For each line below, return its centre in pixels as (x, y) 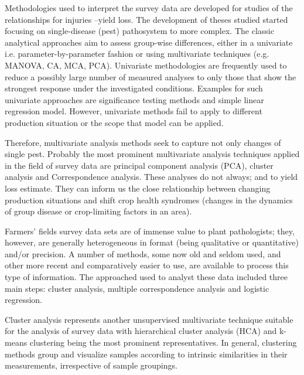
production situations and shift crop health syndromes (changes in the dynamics (149, 200)
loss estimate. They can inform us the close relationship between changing (138, 188)
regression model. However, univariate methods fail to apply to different (134, 111)
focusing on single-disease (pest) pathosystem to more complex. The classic (139, 31)
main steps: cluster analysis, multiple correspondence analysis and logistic (137, 288)
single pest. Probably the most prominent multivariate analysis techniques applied (152, 154)
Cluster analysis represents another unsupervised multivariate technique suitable (149, 319)
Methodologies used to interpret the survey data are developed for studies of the (149, 8)
